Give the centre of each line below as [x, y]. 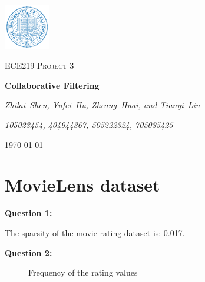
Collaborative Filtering [52, 85]
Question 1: [29, 213]
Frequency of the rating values [83, 272]
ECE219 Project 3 [39, 66]
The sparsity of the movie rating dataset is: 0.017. [95, 232]
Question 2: [29, 252]
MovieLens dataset [82, 185]
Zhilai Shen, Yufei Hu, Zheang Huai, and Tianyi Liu [102, 105]
